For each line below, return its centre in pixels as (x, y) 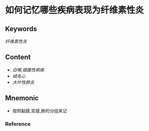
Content (18, 57)
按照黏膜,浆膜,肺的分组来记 (40, 111)
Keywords (21, 29)
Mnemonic (22, 98)
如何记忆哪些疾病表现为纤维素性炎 (75, 10)
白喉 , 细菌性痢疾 (28, 69)
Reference (18, 124)
